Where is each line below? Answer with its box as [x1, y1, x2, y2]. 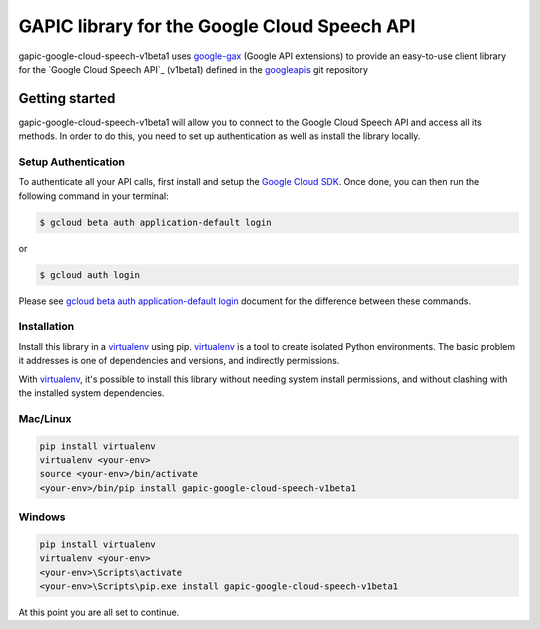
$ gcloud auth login [39, 269, 140, 280]
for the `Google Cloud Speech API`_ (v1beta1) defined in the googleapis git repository [18, 63, 369, 75]
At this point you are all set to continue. [18, 606, 180, 619]
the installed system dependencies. [18, 387, 165, 399]
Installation [18, 320, 75, 334]
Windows [18, 510, 66, 524]
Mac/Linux [18, 411, 72, 425]
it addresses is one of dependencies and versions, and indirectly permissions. [18, 355, 340, 367]
